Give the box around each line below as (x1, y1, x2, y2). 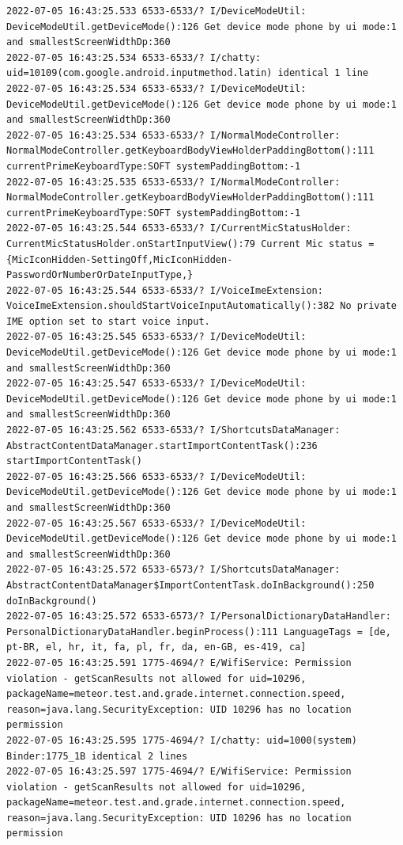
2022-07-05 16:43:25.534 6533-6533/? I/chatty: (6, 51, 262, 63)
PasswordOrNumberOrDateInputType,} (6, 269, 194, 281)
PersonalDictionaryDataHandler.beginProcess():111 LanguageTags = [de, (6, 626, 391, 638)
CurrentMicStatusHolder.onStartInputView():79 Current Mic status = (6, 238, 375, 249)
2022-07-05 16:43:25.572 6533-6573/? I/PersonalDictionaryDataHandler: (6, 611, 391, 622)
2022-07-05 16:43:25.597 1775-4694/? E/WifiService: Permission (6, 766, 352, 778)
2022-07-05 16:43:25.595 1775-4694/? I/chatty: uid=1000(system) (6, 734, 357, 746)
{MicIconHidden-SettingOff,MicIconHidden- (6, 253, 233, 265)
